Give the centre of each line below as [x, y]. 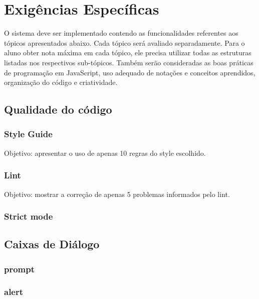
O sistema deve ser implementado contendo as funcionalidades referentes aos [121, 33]
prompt [20, 269]
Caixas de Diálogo [52, 244]
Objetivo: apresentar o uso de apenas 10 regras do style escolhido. [105, 153]
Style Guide [28, 134]
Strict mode [29, 216]
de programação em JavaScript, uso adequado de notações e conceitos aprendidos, [130, 72]
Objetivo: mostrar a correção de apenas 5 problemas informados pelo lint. [117, 194]
